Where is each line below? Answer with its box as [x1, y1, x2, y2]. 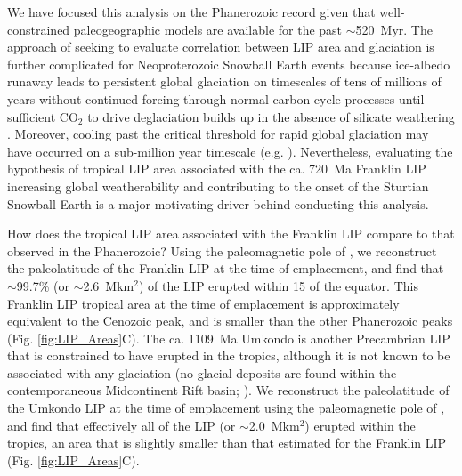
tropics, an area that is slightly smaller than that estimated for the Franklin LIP [7, 433, 447, 452]
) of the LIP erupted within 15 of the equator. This [138, 276, 418, 294]
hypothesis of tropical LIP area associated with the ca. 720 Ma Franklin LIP [7, 159, 426, 178]
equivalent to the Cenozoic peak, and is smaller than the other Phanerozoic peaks [7, 311, 453, 330]
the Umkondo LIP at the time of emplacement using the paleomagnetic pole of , [7, 399, 445, 417]
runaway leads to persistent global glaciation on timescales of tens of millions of [7, 72, 442, 91]
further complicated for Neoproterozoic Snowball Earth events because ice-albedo [7, 54, 450, 73]
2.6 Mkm [83, 276, 134, 294]
